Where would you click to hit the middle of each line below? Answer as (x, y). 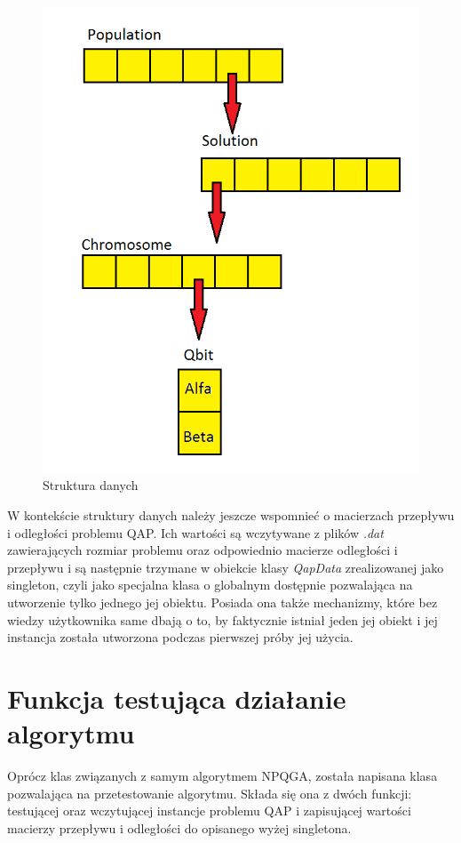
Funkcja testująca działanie (177, 698)
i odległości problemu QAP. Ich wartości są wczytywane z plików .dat (195, 532)
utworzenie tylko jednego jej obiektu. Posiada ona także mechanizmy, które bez (223, 602)
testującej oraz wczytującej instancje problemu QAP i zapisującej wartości (209, 811)
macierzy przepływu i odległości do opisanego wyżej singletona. (179, 827)
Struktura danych (91, 485)
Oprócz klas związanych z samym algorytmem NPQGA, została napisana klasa (223, 776)
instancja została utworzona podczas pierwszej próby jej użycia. (180, 637)
